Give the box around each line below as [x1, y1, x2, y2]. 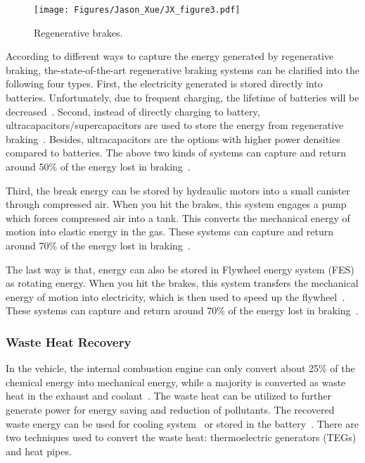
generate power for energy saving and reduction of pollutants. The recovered [6, 402, 335, 416]
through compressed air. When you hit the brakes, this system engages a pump [6, 197, 347, 211]
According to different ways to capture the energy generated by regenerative [6, 49, 334, 63]
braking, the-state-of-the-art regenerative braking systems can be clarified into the [6, 62, 359, 77]
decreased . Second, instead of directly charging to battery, [6, 104, 260, 118]
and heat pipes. [6, 443, 72, 458]
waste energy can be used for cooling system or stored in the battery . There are [6, 416, 359, 431]
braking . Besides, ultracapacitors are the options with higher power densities [6, 131, 340, 146]
